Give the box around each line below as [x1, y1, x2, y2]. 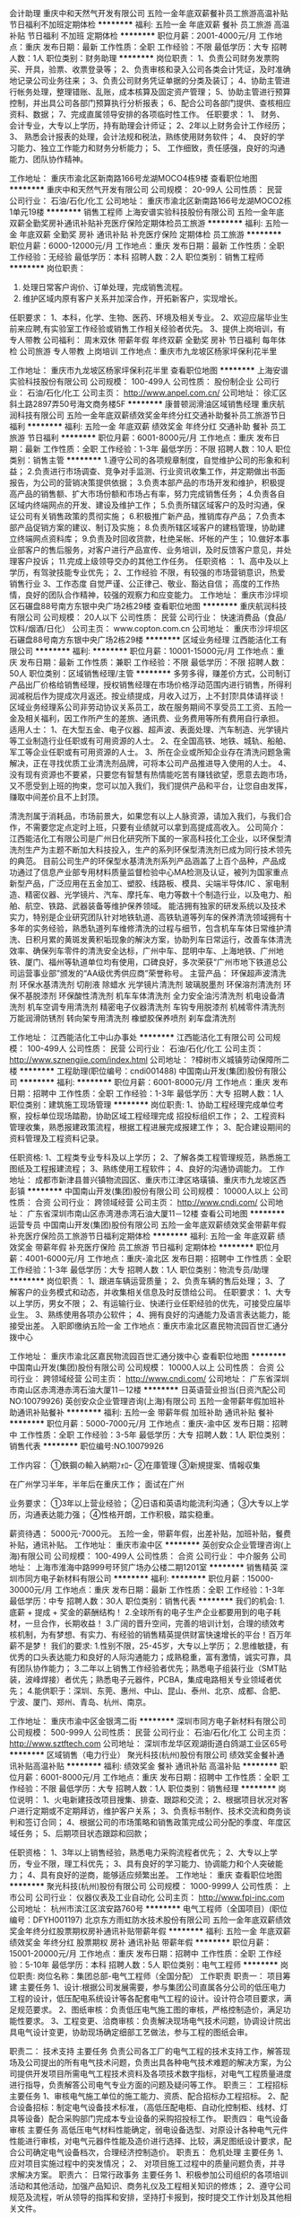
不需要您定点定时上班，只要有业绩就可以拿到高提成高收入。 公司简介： [24, 822, 287, 833]
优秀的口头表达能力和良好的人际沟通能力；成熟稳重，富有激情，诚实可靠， [9, 1652, 284, 1662]
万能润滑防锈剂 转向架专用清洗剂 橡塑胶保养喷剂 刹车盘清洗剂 [9, 1013, 236, 1023]
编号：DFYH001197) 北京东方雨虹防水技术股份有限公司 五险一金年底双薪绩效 [9, 1914, 291, 1925]
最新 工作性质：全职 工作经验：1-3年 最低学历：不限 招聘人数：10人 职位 [24, 444, 291, 454]
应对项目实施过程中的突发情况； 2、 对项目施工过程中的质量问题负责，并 [9, 2159, 278, 2168]
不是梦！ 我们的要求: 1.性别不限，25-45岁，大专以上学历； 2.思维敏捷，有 [16, 1640, 289, 1651]
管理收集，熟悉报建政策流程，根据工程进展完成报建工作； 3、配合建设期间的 [9, 1122, 291, 1132]
